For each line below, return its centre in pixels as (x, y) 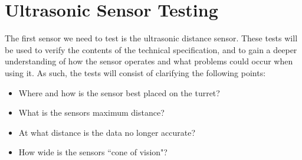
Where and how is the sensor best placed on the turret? (119, 92)
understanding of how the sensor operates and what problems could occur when (149, 61)
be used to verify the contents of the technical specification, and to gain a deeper (151, 49)
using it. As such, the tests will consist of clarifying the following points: (135, 72)
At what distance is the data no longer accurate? (107, 132)
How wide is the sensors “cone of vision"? (93, 152)
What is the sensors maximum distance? (91, 112)
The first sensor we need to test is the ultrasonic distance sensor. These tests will (151, 38)
